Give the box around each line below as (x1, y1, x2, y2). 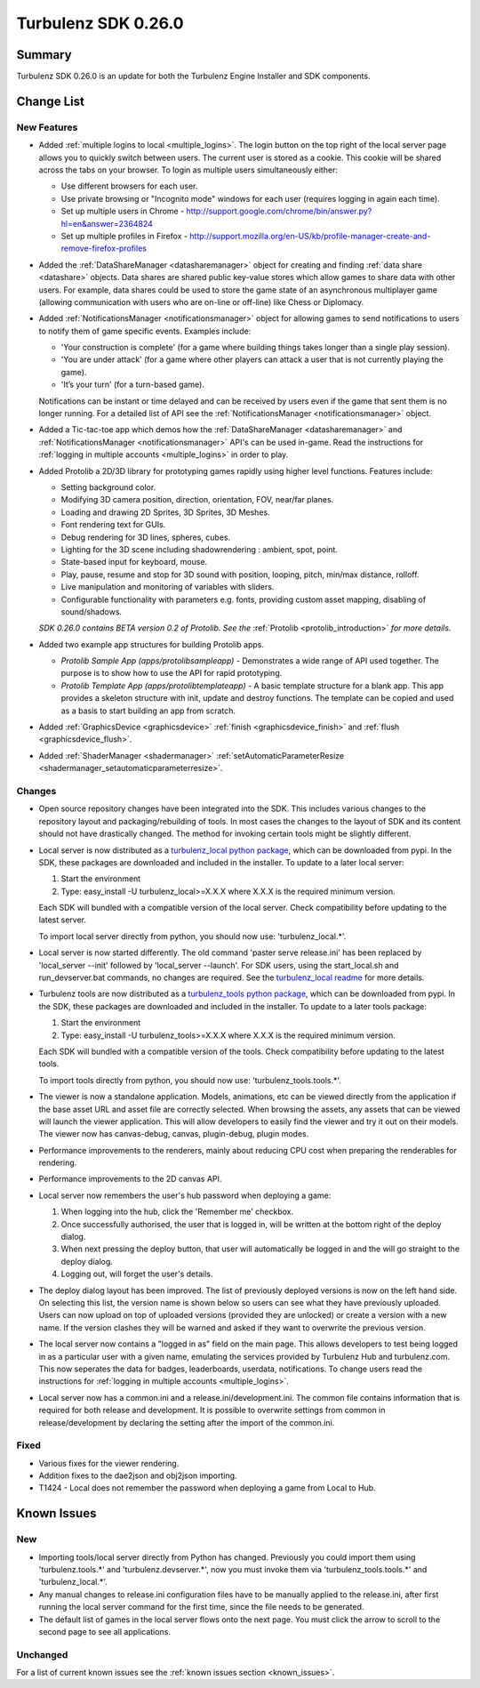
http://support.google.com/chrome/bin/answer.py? (186, 205, 372, 217)
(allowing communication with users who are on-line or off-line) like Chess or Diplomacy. (38, 296, 364, 307)
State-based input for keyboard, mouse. (60, 557, 208, 567)
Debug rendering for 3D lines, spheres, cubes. (60, 532, 231, 543)
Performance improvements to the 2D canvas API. (38, 1174, 222, 1185)
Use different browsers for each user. (60, 181, 198, 191)
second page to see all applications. (38, 1626, 171, 1636)
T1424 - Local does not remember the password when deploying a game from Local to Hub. (38, 1483, 377, 1493)
